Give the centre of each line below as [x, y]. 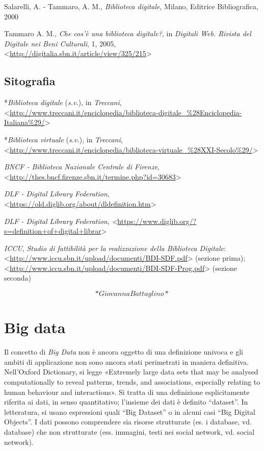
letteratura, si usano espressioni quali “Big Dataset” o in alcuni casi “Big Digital [130, 411]
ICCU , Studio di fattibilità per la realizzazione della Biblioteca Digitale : [115, 248]
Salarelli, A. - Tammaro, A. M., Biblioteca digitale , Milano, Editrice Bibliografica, [131, 6]
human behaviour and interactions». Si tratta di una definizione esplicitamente [127, 392]
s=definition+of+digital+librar [53, 231]
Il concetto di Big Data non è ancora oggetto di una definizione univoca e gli [124, 352]
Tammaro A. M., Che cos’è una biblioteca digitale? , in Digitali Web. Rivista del [128, 33]
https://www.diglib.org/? [157, 221]
